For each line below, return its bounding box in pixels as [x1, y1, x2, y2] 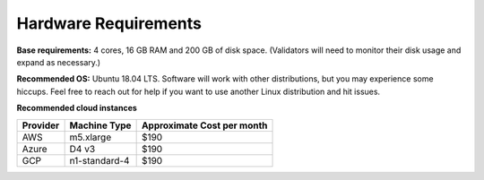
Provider [22, 119, 60, 132]
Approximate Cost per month [141, 119, 268, 132]
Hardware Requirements [16, 13, 202, 33]
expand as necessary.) [16, 56, 101, 67]
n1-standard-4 [69, 154, 130, 167]
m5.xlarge [69, 131, 112, 143]
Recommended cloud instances [16, 103, 138, 114]
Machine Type [69, 119, 132, 132]
